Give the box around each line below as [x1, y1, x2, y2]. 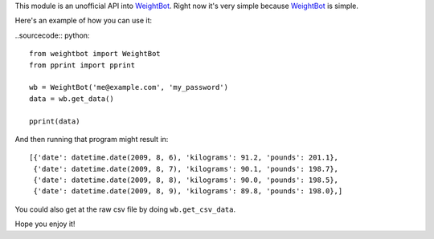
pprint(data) [29, 116, 80, 126]
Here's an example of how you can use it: [14, 16, 153, 26]
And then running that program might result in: [14, 134, 169, 144]
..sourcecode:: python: [14, 30, 90, 40]
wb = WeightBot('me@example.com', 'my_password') [29, 83, 229, 92]
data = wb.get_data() [29, 94, 114, 103]
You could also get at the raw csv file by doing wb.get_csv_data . [14, 205, 236, 214]
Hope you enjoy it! [14, 219, 76, 229]
